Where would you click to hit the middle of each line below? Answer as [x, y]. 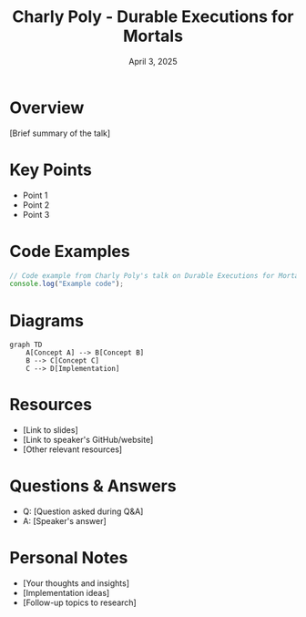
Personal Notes [69, 558]
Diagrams [47, 320]
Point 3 [36, 214]
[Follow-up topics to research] [79, 602]
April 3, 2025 [153, 61]
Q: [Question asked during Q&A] [83, 511]
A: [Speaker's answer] [64, 521]
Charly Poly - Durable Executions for [153, 17]
